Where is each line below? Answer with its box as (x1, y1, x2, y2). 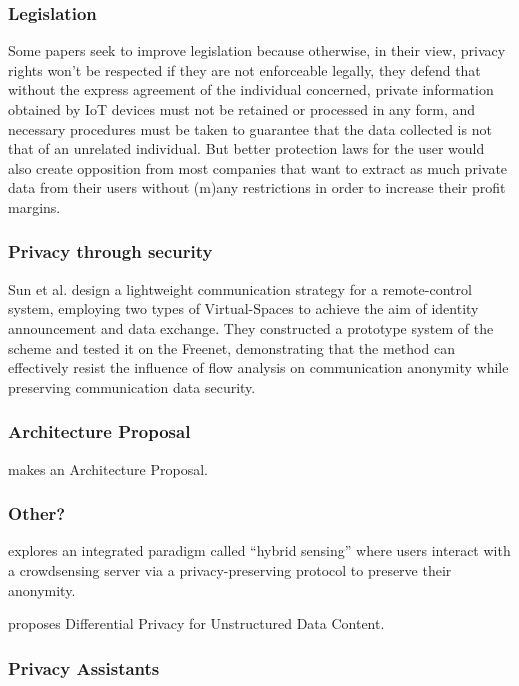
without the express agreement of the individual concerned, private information (8, 79, 494, 100)
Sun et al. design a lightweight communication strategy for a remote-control (8, 278, 472, 299)
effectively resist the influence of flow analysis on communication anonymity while (8, 357, 509, 378)
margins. (8, 196, 61, 217)
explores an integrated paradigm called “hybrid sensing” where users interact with (8, 540, 511, 561)
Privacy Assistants (8, 655, 160, 680)
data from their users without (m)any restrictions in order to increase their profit (8, 177, 506, 198)
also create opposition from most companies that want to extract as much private (8, 157, 508, 178)
